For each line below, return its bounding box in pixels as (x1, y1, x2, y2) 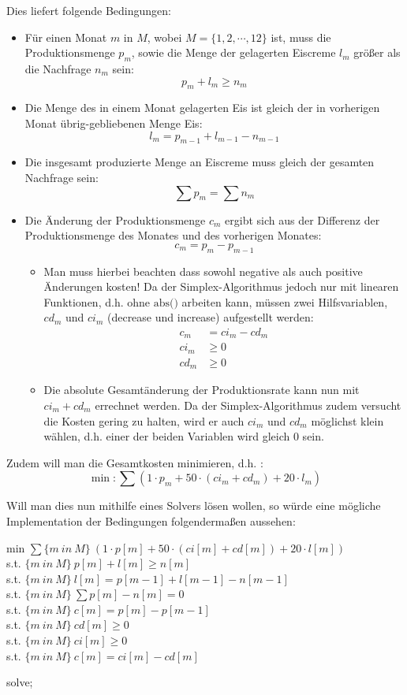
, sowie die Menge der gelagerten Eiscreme (131, 44, 336, 61)
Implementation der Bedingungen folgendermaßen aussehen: (6, 512, 296, 529)
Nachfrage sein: (24, 169, 99, 185)
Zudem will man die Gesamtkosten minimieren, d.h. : (6, 454, 263, 470)
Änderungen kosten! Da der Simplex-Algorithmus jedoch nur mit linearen (43, 278, 399, 295)
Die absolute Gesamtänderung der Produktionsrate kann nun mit (43, 381, 360, 398)
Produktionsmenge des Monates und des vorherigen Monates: (24, 227, 322, 243)
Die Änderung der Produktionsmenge (24, 211, 206, 228)
